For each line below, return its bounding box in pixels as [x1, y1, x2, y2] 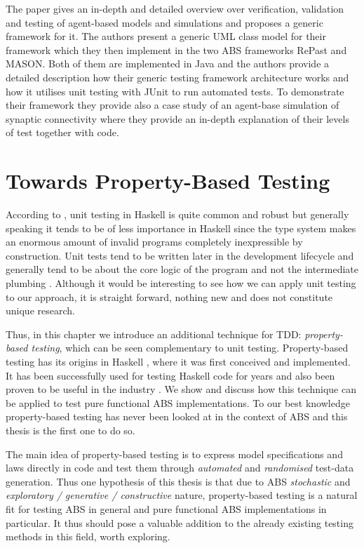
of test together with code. [6, 125, 119, 140]
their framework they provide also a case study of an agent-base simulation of [6, 98, 339, 112]
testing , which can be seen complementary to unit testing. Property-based [31, 340, 349, 355]
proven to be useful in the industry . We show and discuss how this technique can [6, 382, 356, 396]
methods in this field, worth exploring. [6, 529, 170, 544]
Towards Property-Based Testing [6, 166, 330, 195]
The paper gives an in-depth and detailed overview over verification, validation [6, 1, 344, 15]
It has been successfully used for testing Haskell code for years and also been [6, 368, 335, 382]
